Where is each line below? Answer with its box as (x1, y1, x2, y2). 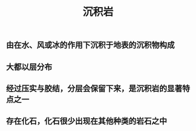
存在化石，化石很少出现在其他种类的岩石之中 (6, 116, 167, 126)
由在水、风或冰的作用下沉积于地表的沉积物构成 (6, 40, 175, 50)
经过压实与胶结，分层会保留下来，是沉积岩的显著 (6, 83, 183, 94)
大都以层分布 (6, 62, 52, 72)
